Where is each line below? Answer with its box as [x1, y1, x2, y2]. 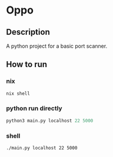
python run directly [6, 104, 63, 112]
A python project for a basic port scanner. [6, 42, 108, 49]
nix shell [6, 91, 31, 96]
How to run [6, 59, 48, 69]
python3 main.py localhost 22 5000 [6, 118, 94, 123]
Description [6, 27, 50, 37]
